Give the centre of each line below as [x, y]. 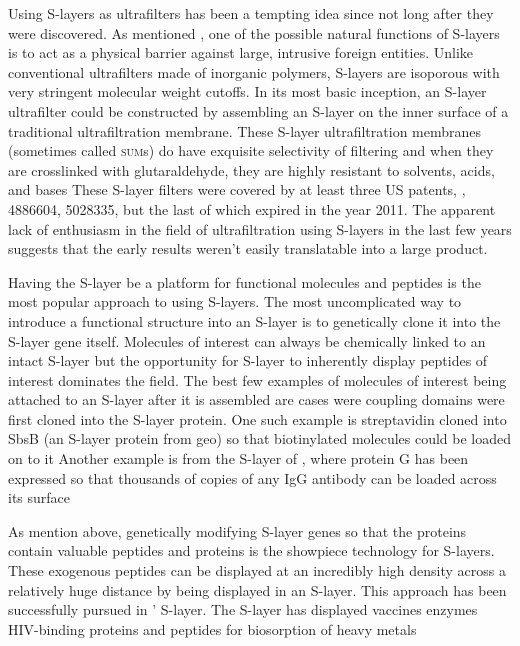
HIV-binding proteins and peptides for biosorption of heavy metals [212, 628]
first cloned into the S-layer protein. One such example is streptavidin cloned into [257, 418]
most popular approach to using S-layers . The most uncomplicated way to [235, 301]
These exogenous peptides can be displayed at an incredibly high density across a [257, 570]
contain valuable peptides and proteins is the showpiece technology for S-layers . [251, 550]
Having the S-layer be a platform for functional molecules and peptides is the [244, 281]
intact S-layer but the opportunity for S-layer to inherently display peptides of [248, 360]
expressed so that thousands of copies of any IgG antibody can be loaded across [252, 477]
